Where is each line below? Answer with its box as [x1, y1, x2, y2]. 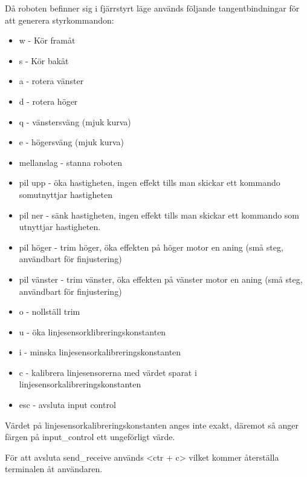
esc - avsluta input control [19, 398, 116, 411]
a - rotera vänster [19, 74, 84, 87]
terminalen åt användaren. [5, 462, 103, 475]
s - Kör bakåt [19, 54, 69, 67]
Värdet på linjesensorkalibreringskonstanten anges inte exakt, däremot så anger [5, 418, 299, 431]
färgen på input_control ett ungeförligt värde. [5, 430, 175, 443]
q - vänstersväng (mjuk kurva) [19, 115, 131, 128]
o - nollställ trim [19, 305, 80, 318]
